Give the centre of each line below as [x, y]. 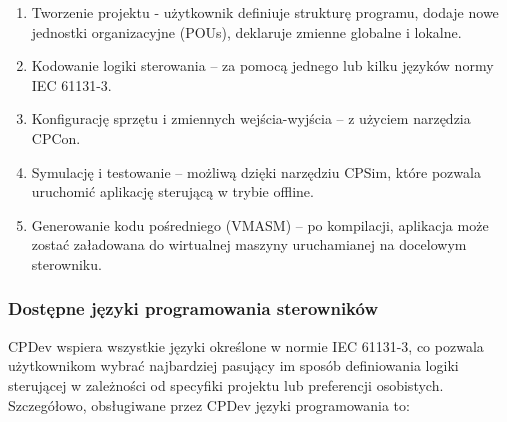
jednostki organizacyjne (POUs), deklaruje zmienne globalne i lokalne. [246, 31]
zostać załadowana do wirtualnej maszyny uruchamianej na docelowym [249, 244]
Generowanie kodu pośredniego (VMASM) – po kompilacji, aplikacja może [260, 224]
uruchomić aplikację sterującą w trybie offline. [172, 191]
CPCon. [56, 137]
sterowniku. [66, 263]
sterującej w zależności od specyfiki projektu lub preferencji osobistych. [226, 384]
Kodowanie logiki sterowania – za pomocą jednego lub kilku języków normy [262, 65]
